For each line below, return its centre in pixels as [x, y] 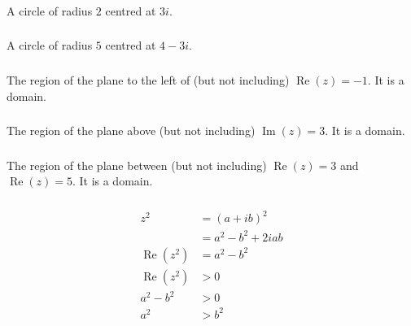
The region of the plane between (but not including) [137, 165]
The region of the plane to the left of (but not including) [148, 79]
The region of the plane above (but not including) [131, 130]
